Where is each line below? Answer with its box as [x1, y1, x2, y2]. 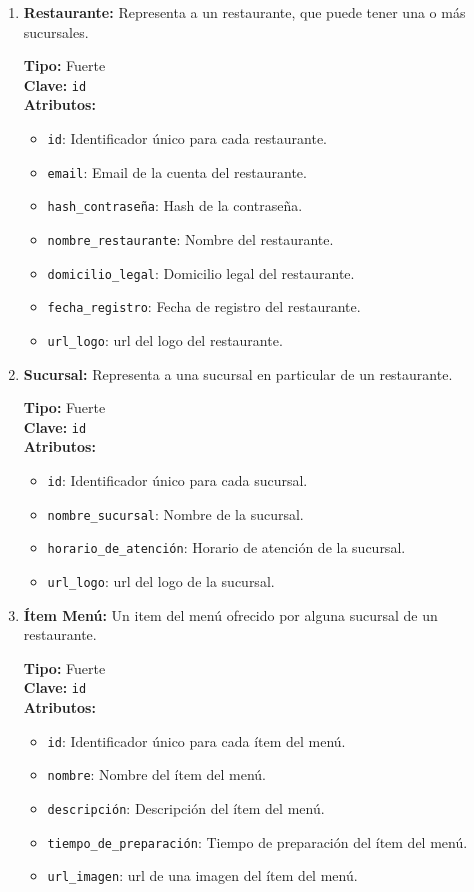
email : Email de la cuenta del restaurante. [47, 161, 307, 182]
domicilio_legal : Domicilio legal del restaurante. [47, 262, 355, 283]
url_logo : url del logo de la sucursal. [47, 571, 275, 592]
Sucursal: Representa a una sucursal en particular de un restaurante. [23, 363, 453, 384]
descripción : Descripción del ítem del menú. [47, 798, 325, 819]
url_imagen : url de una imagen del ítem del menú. [47, 865, 358, 886]
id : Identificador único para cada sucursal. [47, 470, 308, 491]
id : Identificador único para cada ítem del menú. [47, 730, 346, 751]
